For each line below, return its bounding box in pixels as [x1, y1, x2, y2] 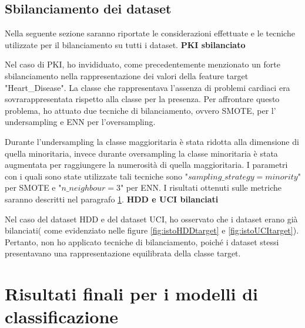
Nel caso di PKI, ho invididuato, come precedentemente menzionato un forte [5, 58, 280, 70]
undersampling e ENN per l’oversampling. [5, 116, 156, 128]
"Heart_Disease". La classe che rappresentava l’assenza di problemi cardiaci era [5, 81, 290, 93]
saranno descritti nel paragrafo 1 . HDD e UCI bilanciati [5, 192, 219, 205]
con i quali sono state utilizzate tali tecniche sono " [5, 170, 188, 182]
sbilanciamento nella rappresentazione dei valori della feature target [5, 69, 249, 82]
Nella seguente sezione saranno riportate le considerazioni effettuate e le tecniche [5, 27, 295, 39]
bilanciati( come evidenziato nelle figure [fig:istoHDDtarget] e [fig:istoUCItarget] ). [5, 224, 299, 236]
